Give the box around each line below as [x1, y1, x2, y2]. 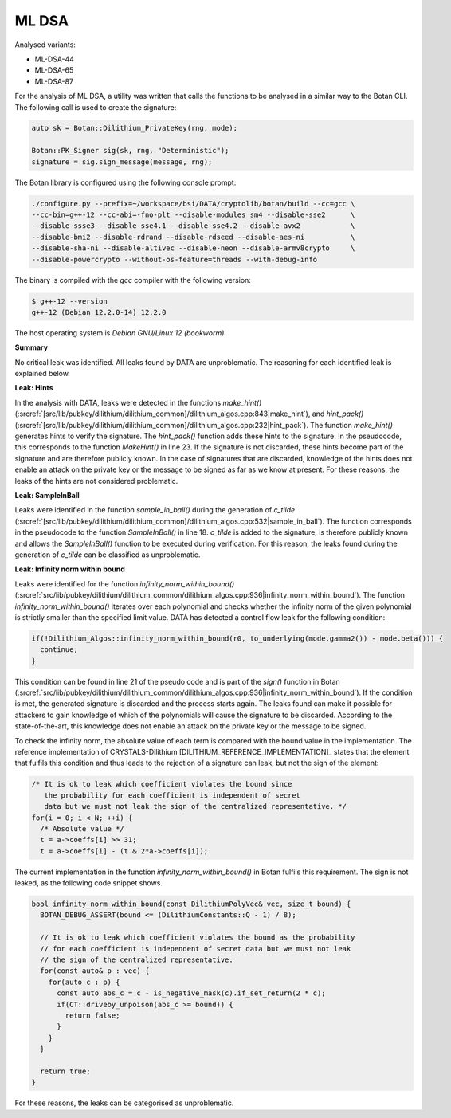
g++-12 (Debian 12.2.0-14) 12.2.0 [31, 308, 167, 316]
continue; [40, 645, 79, 654]
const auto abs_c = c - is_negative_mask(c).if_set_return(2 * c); [57, 989, 326, 998]
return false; [65, 1010, 120, 1020]
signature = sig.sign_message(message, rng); [31, 157, 213, 167]
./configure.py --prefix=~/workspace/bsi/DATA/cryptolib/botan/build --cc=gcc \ [31, 199, 355, 208]
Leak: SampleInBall [14, 491, 80, 500]
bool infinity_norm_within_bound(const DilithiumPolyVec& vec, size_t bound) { [31, 900, 351, 908]
